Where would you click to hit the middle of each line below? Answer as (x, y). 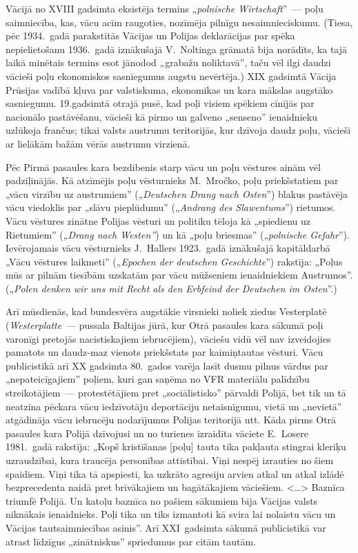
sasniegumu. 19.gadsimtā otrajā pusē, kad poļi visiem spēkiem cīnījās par (160, 103)
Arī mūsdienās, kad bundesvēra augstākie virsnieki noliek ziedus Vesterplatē (166, 311)
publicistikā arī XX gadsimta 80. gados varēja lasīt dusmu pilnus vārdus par (167, 365)
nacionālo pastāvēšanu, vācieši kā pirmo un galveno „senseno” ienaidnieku (161, 116)
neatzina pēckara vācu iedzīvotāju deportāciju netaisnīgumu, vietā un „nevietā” (174, 406)
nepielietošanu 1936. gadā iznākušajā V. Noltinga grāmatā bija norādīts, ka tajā (177, 49)
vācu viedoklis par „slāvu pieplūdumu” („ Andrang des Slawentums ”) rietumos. (171, 207)
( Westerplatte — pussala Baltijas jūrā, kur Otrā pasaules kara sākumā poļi (165, 325)
